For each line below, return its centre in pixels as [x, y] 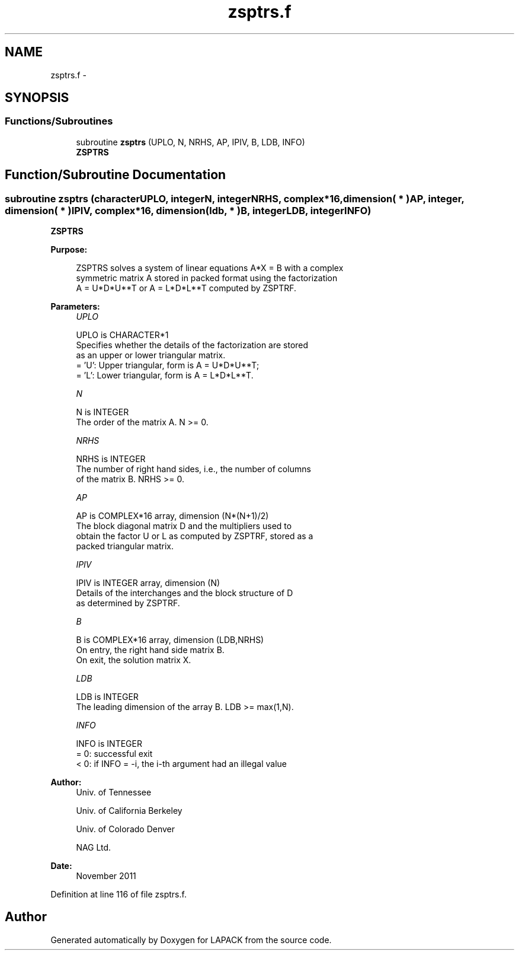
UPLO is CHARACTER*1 [122, 335]
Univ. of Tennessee [114, 792]
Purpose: [69, 250]
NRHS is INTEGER [111, 459]
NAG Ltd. [94, 848]
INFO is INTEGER [109, 744]
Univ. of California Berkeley [129, 811]
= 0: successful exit [114, 754]
